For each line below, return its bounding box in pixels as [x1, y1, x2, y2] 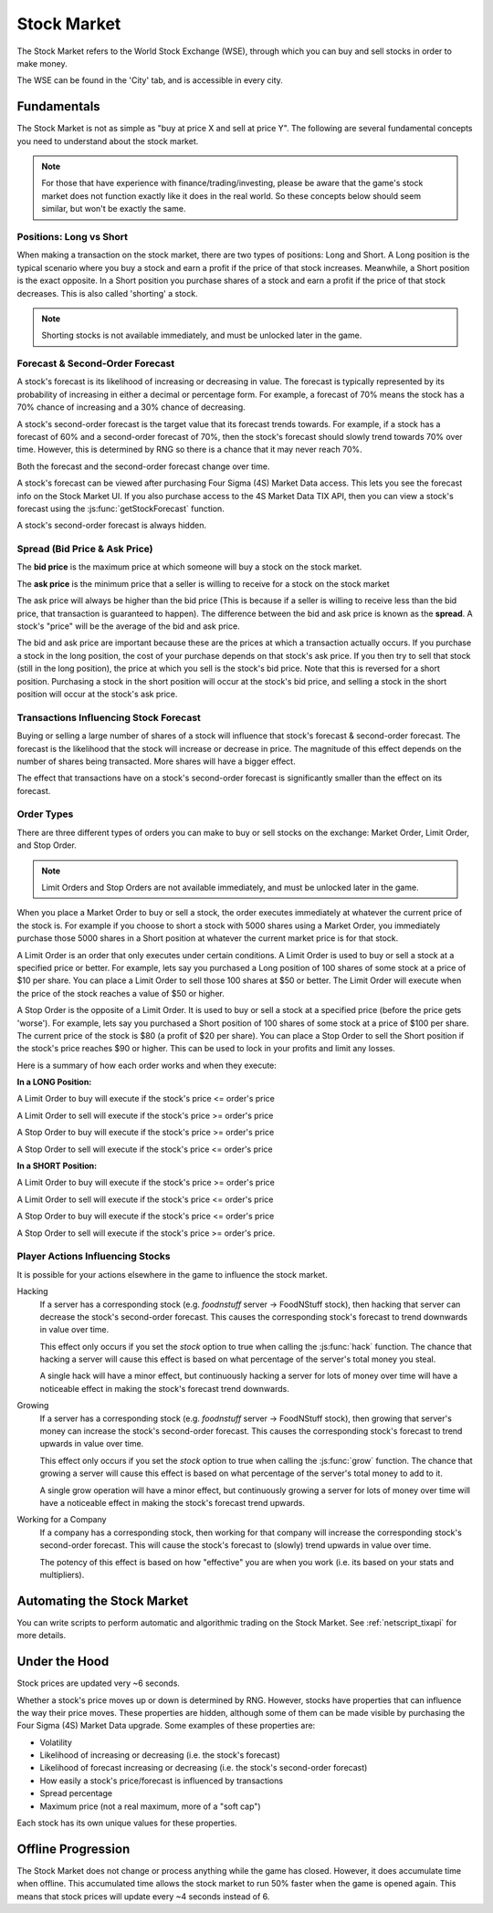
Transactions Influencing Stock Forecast [16, 711, 201, 724]
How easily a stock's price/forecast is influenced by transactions [39, 1775, 283, 1786]
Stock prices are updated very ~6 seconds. [16, 1678, 180, 1688]
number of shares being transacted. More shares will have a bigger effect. [16, 756, 296, 767]
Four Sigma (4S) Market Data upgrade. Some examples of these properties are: [16, 1720, 316, 1731]
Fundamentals [16, 99, 100, 114]
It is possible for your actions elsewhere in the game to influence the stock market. [16, 1269, 328, 1280]
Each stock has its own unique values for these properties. [16, 1817, 237, 1829]
